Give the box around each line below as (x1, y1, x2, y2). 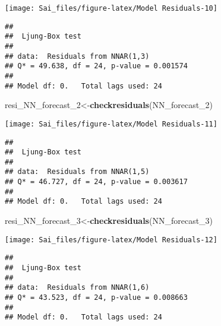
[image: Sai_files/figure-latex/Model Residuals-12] (5, 235, 217, 244)
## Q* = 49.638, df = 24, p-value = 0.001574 (5, 62, 188, 71)
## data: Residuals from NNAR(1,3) (5, 52, 150, 61)
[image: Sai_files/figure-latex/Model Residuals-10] (5, 4, 217, 12)
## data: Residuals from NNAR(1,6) (5, 283, 150, 292)
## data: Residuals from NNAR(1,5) (5, 167, 150, 176)
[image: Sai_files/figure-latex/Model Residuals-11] (5, 119, 217, 128)
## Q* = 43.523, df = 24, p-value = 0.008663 (5, 293, 188, 302)
